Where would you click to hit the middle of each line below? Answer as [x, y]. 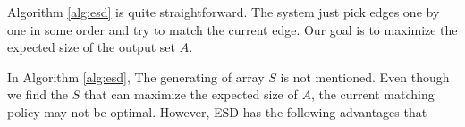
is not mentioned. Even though [365, 76]
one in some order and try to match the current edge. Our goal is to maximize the [232, 29]
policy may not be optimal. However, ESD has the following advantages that [217, 111]
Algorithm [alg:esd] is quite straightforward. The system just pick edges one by [224, 12]
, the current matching [372, 94]
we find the [38, 94]
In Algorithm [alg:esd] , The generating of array [136, 76]
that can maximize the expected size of [190, 94]
